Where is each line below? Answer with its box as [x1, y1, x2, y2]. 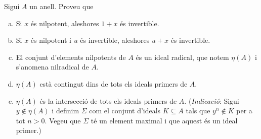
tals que [186, 105, 210, 116]
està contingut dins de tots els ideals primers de [39, 78, 188, 89]
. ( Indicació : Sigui [184, 95, 239, 106]
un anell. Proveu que [29, 1, 94, 11]
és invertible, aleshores [80, 35, 150, 45]
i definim [52, 105, 79, 116]
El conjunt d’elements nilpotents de [16, 51, 126, 62]
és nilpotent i [30, 35, 72, 45]
